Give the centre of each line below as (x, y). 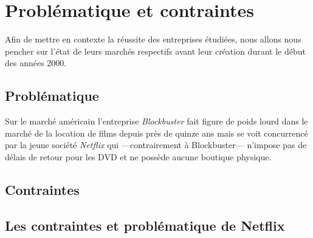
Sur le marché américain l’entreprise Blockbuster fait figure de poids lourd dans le (156, 121)
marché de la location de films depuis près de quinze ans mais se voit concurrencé (156, 133)
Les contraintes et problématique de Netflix (145, 225)
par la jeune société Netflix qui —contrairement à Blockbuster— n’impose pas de (156, 145)
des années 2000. (36, 63)
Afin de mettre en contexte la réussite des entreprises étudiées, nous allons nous (153, 39)
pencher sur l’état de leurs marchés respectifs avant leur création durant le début (155, 51)
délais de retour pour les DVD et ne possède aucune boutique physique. (138, 156)
